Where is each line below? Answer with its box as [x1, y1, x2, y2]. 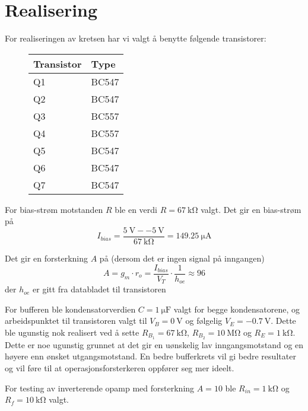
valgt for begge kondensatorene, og [173, 302, 300, 315]
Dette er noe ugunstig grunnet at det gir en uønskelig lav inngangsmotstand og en [5, 338, 304, 351]
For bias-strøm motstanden [5, 203, 103, 215]
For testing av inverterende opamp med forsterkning [5, 381, 195, 394]
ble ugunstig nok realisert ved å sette [5, 326, 139, 338]
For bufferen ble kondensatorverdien [5, 302, 136, 315]
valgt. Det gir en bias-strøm [201, 203, 301, 215]
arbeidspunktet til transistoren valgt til [5, 314, 147, 327]
